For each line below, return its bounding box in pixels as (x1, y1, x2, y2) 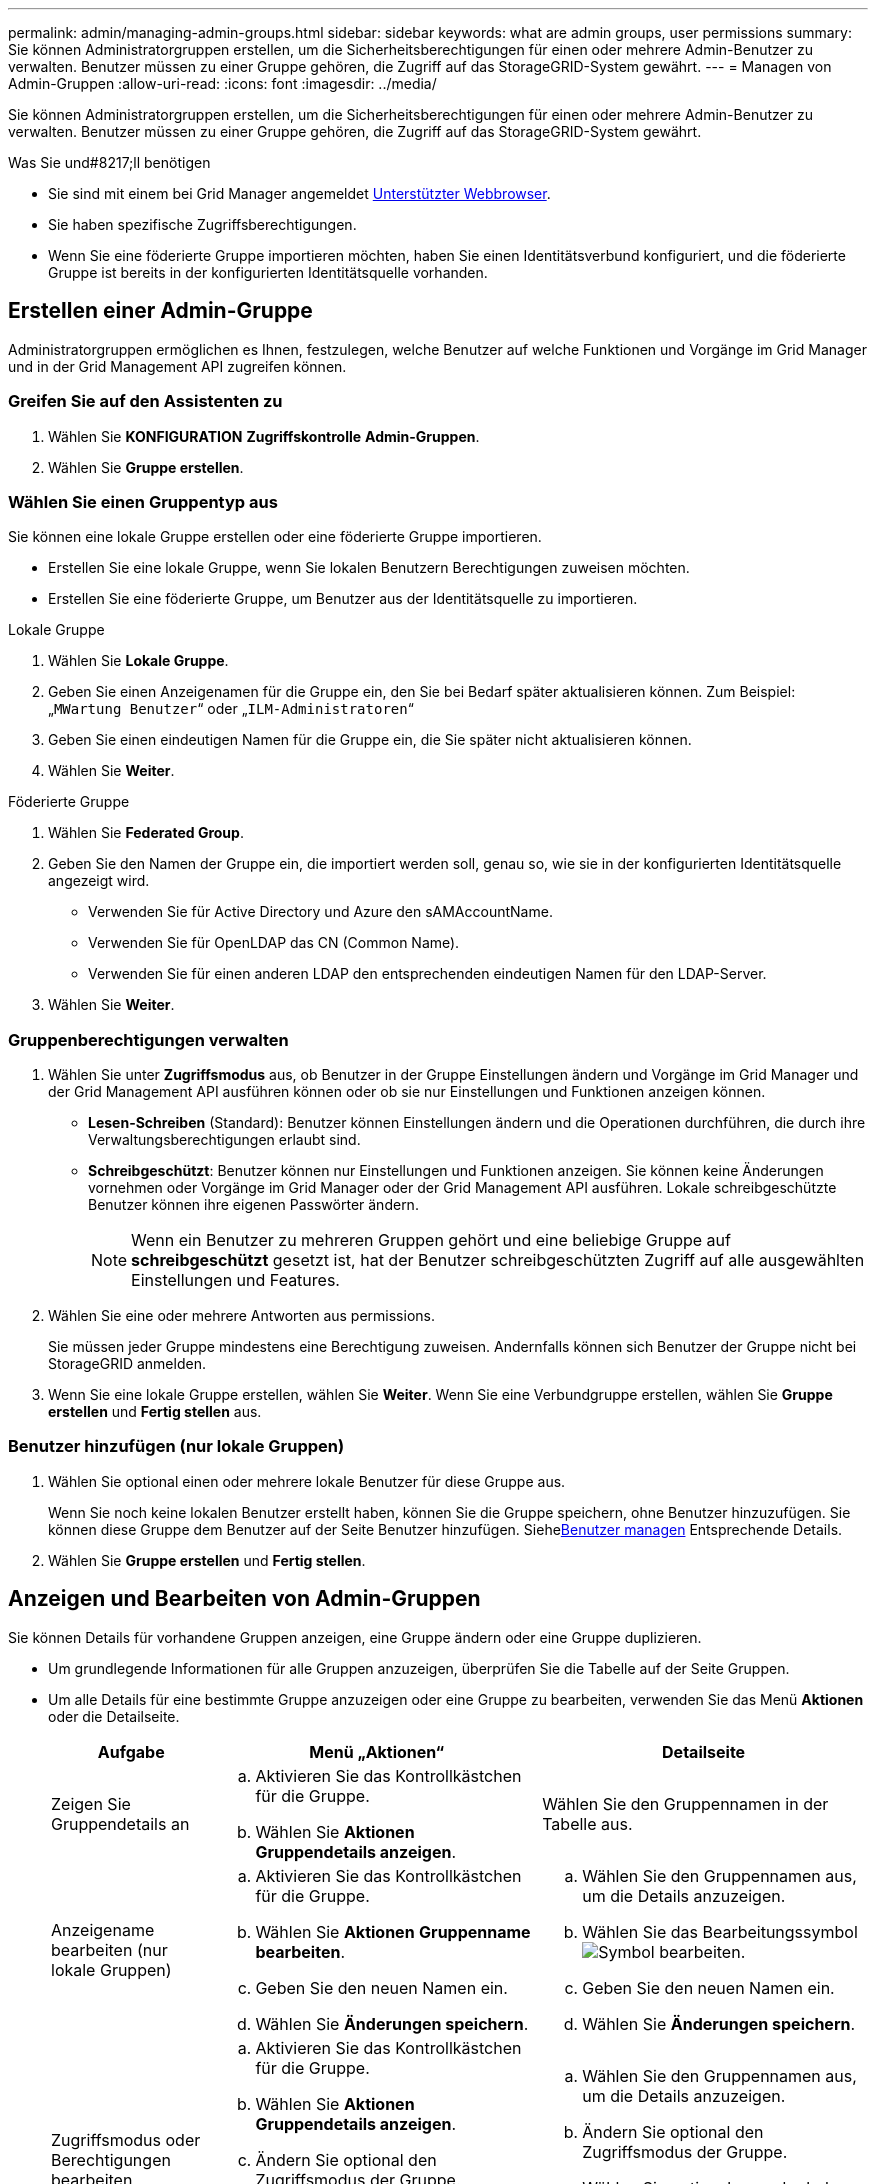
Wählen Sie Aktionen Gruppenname (255, 1921, 531, 1942)
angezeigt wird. (48, 872, 150, 890)
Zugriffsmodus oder (51, 2129, 201, 2150)
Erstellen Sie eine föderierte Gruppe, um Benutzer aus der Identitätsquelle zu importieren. (48, 590, 638, 608)
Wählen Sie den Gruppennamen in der (542, 1793, 829, 1814)
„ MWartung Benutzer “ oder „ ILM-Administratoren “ (48, 700, 414, 718)
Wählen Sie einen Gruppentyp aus (8, 491, 278, 512)
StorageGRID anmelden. (48, 1355, 206, 1373)
